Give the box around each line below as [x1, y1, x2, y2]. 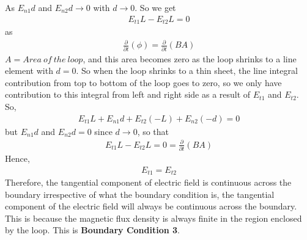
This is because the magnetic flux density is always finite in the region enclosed [5, 211, 302, 224]
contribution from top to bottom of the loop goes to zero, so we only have [5, 76, 282, 89]
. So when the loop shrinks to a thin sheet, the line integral [76, 64, 298, 77]
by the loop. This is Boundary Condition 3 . [5, 224, 180, 236]
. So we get [135, 1, 176, 13]
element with [5, 64, 53, 77]
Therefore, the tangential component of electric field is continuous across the [5, 176, 292, 189]
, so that [137, 125, 169, 137]
